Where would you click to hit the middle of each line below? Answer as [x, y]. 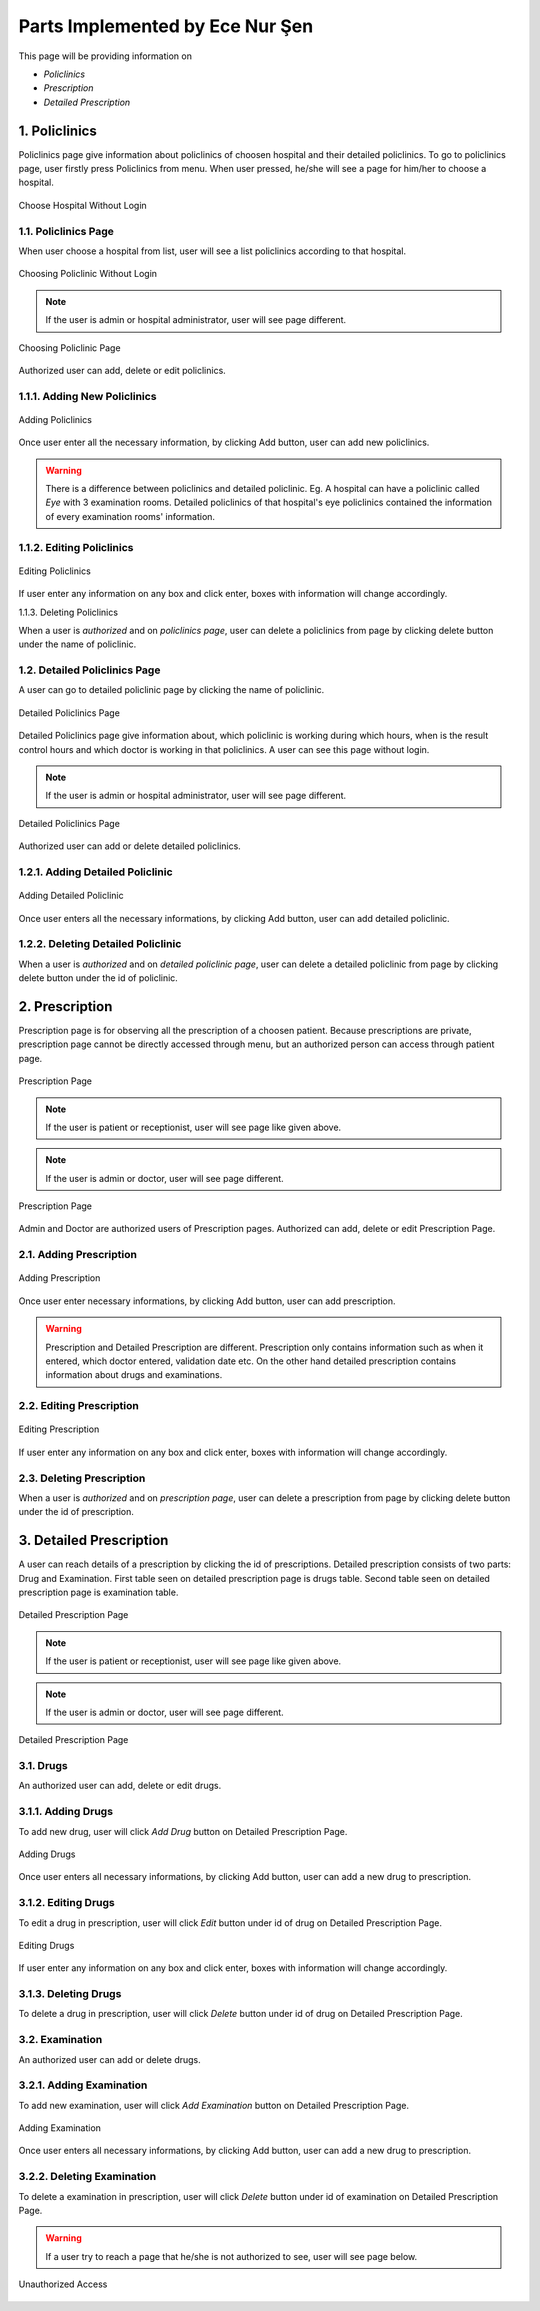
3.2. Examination [60, 2040]
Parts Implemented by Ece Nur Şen [166, 26]
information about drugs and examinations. [134, 1375]
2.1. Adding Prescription [77, 1255]
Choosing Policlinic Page [69, 347]
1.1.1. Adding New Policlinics [87, 396]
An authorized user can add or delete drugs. [110, 2059]
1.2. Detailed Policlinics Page [89, 670]
